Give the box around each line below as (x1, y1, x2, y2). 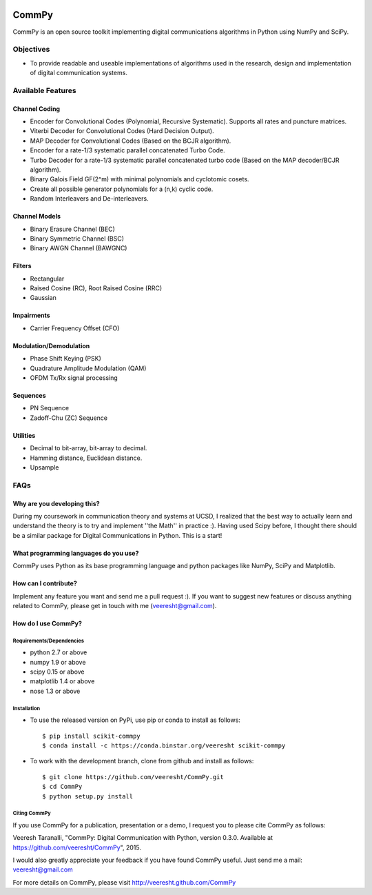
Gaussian (30, 294, 56, 302)
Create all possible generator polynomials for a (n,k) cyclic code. (30, 185, 214, 193)
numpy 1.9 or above (30, 658, 86, 666)
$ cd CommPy (42, 783, 83, 791)
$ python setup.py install (42, 792, 134, 800)
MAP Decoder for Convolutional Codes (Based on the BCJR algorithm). (30, 137, 231, 145)
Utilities (12, 431, 36, 439)
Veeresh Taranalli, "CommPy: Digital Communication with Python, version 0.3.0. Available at (12, 834, 273, 842)
